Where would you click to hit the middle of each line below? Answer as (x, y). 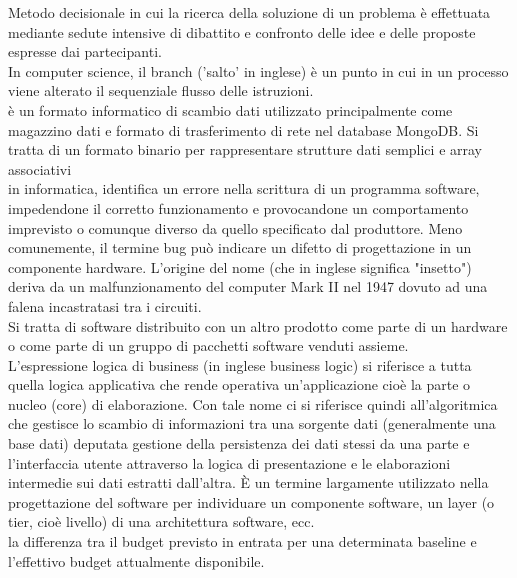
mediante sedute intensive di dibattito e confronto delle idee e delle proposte (242, 31)
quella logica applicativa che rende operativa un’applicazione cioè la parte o (239, 384)
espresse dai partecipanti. (85, 51)
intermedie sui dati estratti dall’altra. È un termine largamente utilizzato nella (248, 482)
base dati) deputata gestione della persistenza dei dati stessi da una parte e (239, 443)
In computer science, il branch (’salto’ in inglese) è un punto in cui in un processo (258, 70)
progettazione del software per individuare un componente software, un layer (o (251, 501)
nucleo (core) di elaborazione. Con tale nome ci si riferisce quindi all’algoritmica (253, 403)
